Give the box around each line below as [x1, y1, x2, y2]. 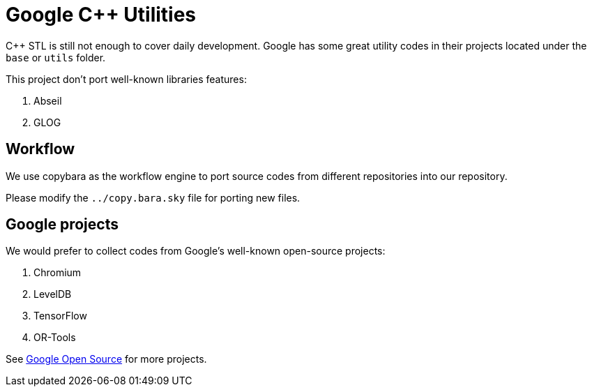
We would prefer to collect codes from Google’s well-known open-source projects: [6, 245, 386, 257]
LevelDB [33, 288, 72, 301]
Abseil [33, 94, 62, 107]
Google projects [6, 216, 119, 234]
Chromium [33, 266, 82, 279]
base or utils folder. [6, 51, 106, 63]
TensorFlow [33, 310, 87, 322]
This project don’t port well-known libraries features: [6, 73, 247, 85]
